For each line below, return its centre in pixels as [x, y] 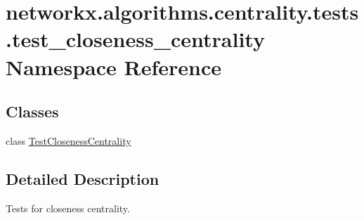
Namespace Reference [113, 66]
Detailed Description [83, 178]
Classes [32, 111]
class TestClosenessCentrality [69, 140]
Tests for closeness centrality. [68, 208]
